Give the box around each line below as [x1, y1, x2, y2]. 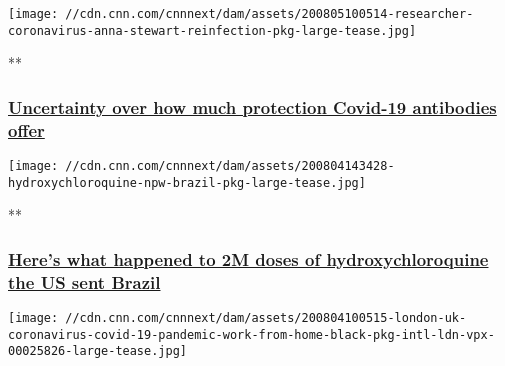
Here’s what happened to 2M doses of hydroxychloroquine [8, 246, 489, 271]
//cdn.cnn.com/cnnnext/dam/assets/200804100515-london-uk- [65, 311, 467, 326]
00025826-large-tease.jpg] [8, 344, 187, 359]
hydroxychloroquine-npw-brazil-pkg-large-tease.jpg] [8, 175, 366, 190]
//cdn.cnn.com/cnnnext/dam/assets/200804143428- [65, 159, 395, 174]
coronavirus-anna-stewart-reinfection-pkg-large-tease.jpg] [8, 23, 417, 38]
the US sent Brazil [8, 269, 161, 294]
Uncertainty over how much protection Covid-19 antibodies [8, 94, 497, 119]
